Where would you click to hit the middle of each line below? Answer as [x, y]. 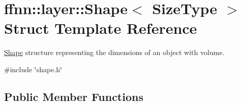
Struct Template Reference [101, 28]
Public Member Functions [74, 96]
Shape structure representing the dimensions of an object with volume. [114, 52]
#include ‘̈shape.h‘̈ [33, 69]
